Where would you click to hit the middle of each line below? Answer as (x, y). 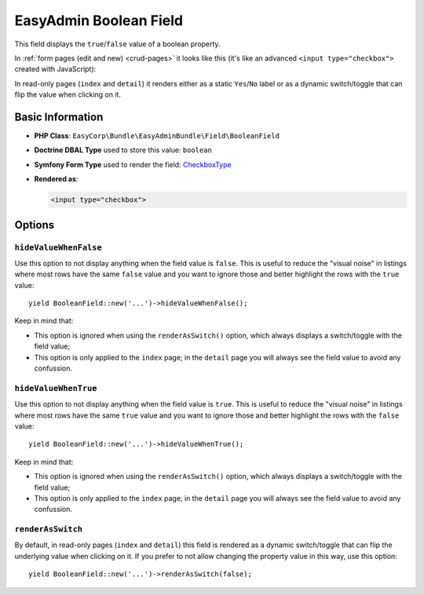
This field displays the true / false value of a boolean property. (117, 44)
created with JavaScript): (55, 69)
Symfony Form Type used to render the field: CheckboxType (133, 164)
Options (35, 225)
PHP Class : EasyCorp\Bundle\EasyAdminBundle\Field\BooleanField (157, 136)
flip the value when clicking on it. (68, 95)
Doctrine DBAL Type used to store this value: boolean (123, 150)
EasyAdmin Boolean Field (99, 20)
